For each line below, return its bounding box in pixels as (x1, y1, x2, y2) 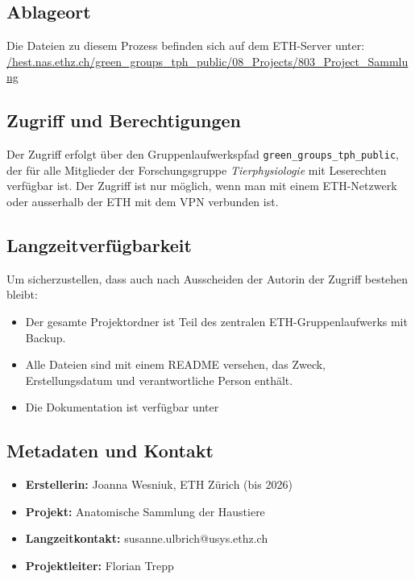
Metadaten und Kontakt (6, 438, 214, 463)
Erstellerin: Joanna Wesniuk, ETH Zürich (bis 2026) (25, 476, 293, 493)
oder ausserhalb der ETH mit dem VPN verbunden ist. (6, 193, 279, 210)
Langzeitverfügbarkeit (6, 233, 192, 258)
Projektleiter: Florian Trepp (25, 556, 174, 573)
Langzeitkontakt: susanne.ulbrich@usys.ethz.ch (25, 530, 268, 547)
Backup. (25, 329, 66, 345)
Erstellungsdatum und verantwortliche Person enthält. (25, 371, 293, 388)
